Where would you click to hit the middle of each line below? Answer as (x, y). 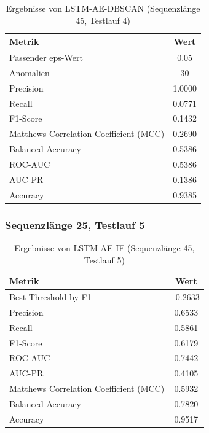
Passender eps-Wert (46, 57)
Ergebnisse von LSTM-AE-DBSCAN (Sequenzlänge (103, 8)
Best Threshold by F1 (50, 296)
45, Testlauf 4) (103, 20)
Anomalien (30, 72)
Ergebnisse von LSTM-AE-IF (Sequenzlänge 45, (104, 247)
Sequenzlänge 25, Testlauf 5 (75, 224)
